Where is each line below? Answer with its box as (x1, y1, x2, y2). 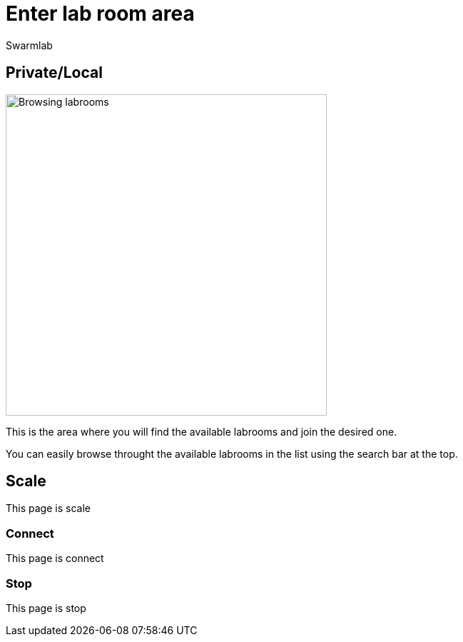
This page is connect (6, 552, 104, 565)
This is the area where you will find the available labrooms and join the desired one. (6, 425, 397, 438)
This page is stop (6, 601, 86, 614)
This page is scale (6, 502, 91, 515)
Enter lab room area (6, 1, 195, 26)
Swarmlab (6, 39, 53, 51)
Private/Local (6, 64, 103, 82)
